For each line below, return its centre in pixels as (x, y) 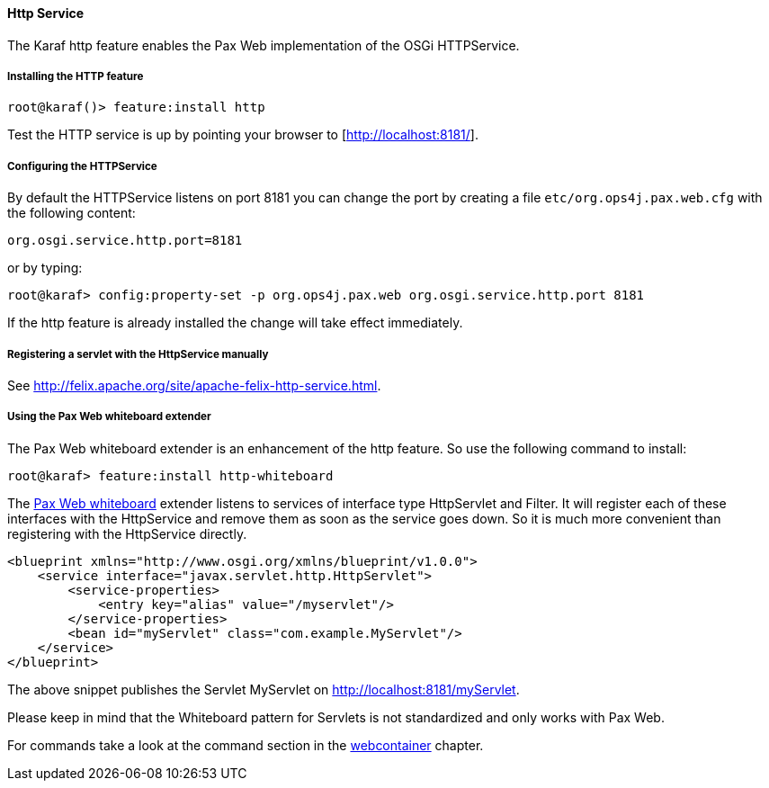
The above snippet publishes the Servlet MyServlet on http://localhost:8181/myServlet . (264, 689)
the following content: (72, 213)
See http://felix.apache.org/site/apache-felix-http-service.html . (194, 385)
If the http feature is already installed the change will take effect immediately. (235, 323)
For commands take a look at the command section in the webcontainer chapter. (246, 745)
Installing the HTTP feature (76, 76)
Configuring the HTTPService (82, 166)
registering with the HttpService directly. (127, 533)
